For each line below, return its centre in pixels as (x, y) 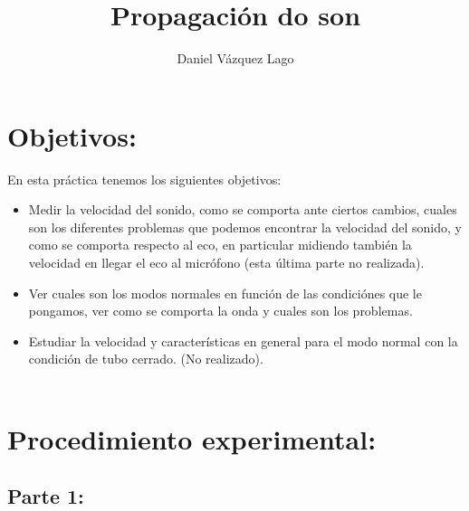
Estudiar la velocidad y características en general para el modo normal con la (243, 341)
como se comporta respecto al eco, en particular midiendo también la (220, 245)
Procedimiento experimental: (192, 438)
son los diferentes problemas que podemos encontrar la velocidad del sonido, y (245, 227)
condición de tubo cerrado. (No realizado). (146, 359)
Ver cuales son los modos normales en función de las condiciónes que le (225, 293)
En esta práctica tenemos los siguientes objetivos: (144, 179)
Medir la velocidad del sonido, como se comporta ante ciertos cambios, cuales (243, 209)
